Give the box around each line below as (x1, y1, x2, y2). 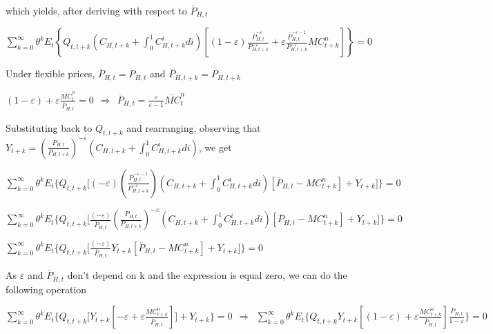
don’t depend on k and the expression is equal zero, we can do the (67, 268, 347, 282)
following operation (6, 282, 87, 296)
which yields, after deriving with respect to (6, 3, 187, 17)
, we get (198, 139, 232, 154)
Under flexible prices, (6, 66, 95, 81)
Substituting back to (6, 120, 93, 135)
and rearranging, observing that (126, 120, 261, 135)
